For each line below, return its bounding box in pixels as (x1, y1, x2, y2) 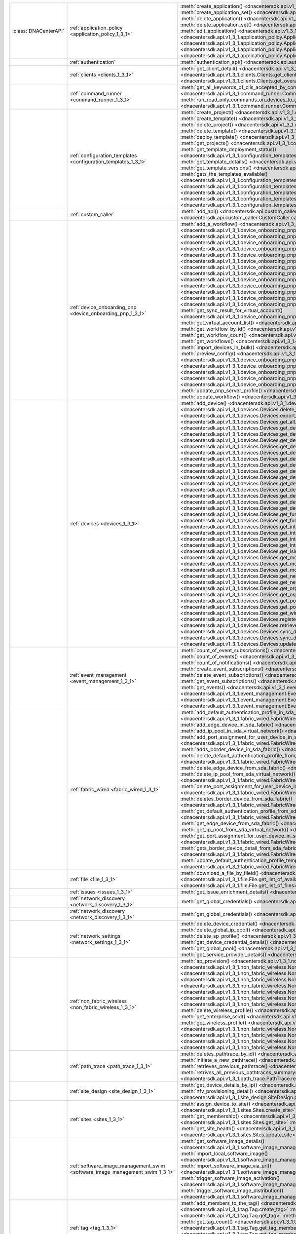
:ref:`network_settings (70, 933, 121, 939)
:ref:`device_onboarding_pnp (70, 304, 137, 310)
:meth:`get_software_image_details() (180, 1138, 265, 1145)
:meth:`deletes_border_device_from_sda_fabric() (180, 795, 293, 802)
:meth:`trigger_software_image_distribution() (180, 1187, 284, 1194)
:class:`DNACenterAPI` (12, 28, 65, 34)
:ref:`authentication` (70, 59, 116, 65)
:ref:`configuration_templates (70, 152, 137, 159)
